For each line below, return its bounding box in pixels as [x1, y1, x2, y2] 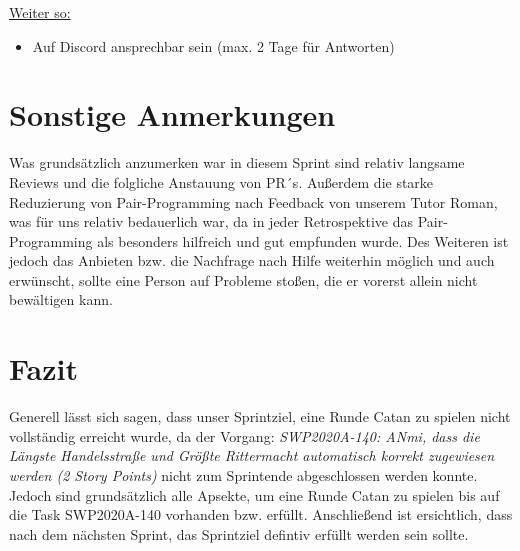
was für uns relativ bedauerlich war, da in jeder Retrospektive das [9, 211, 414, 232]
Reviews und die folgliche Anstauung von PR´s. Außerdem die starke [9, 171, 434, 192]
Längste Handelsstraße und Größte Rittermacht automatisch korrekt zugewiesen [9, 445, 495, 466]
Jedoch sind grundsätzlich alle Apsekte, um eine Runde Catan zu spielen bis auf [9, 484, 500, 505]
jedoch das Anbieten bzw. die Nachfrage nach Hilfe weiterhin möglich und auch [9, 250, 495, 271]
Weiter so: [9, 2, 71, 22]
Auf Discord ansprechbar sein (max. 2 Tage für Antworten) [32, 35, 395, 56]
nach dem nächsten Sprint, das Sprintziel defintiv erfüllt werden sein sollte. [9, 523, 469, 544]
